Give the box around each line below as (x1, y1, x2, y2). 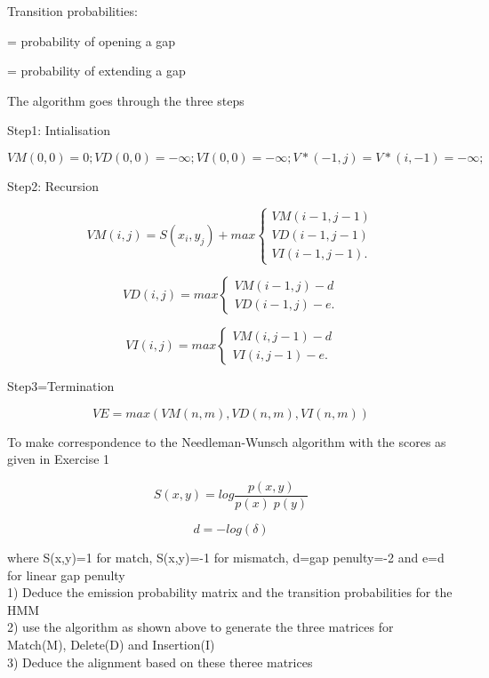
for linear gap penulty (7, 565, 125, 584)
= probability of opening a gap (7, 31, 176, 50)
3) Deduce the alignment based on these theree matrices (7, 652, 313, 671)
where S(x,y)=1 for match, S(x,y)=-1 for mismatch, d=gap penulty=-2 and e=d (7, 547, 445, 566)
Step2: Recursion (7, 176, 99, 195)
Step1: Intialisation (7, 121, 110, 140)
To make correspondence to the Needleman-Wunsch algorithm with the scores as (7, 432, 446, 451)
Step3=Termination (7, 377, 115, 395)
